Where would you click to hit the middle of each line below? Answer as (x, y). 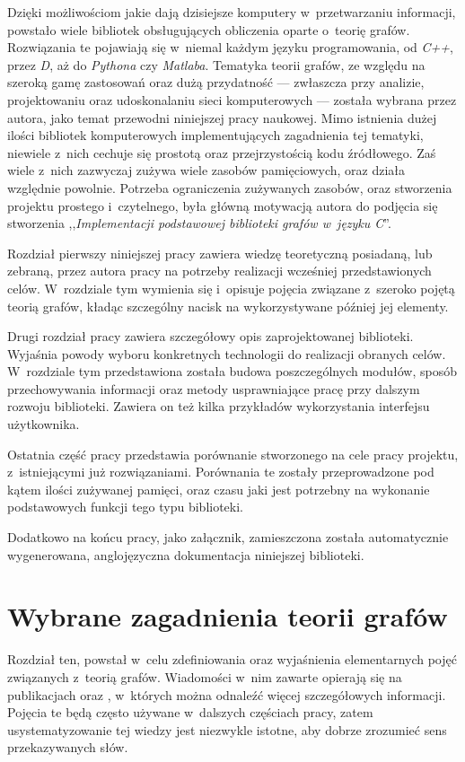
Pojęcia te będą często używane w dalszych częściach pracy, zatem (190, 712)
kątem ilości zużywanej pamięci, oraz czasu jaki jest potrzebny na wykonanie (219, 489)
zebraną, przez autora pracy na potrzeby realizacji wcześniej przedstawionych (219, 271)
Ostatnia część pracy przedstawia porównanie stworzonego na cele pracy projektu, (233, 454)
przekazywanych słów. (68, 747)
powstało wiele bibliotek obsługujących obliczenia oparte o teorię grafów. (209, 29)
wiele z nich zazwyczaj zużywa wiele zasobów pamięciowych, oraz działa (206, 170)
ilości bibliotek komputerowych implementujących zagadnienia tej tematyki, (215, 135)
